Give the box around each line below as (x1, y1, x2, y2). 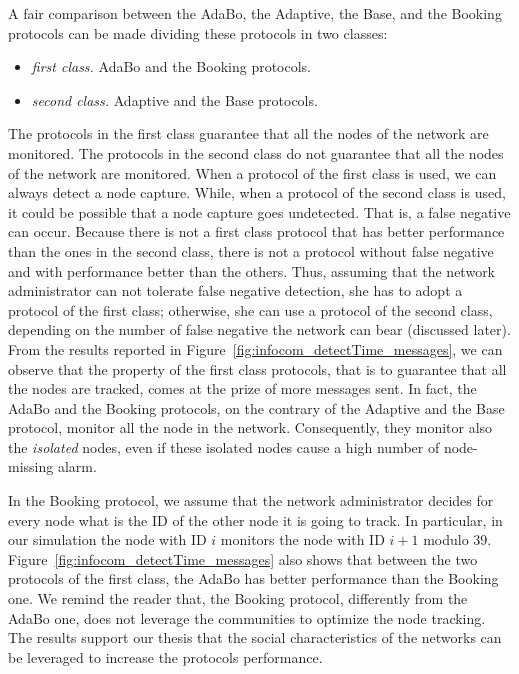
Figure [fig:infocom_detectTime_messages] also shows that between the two (8, 548, 478, 569)
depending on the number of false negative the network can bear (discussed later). (8, 319, 511, 340)
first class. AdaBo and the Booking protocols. (31, 56, 312, 77)
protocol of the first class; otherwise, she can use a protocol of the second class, (8, 299, 493, 320)
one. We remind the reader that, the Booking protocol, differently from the (8, 588, 468, 609)
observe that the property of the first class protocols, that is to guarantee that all (8, 358, 507, 379)
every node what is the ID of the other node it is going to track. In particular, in (8, 509, 503, 530)
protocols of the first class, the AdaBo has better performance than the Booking (8, 568, 499, 589)
